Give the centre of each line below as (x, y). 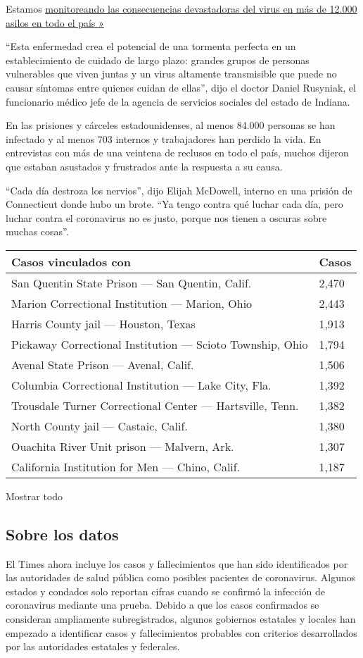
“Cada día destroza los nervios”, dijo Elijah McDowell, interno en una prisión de (179, 190)
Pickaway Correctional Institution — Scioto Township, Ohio (160, 344)
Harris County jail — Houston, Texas (103, 323)
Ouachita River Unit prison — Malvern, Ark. (123, 446)
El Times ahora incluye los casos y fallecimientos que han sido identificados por (177, 563)
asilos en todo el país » (55, 22)
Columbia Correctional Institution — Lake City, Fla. (141, 385)
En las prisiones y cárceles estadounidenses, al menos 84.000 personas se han (171, 125)
